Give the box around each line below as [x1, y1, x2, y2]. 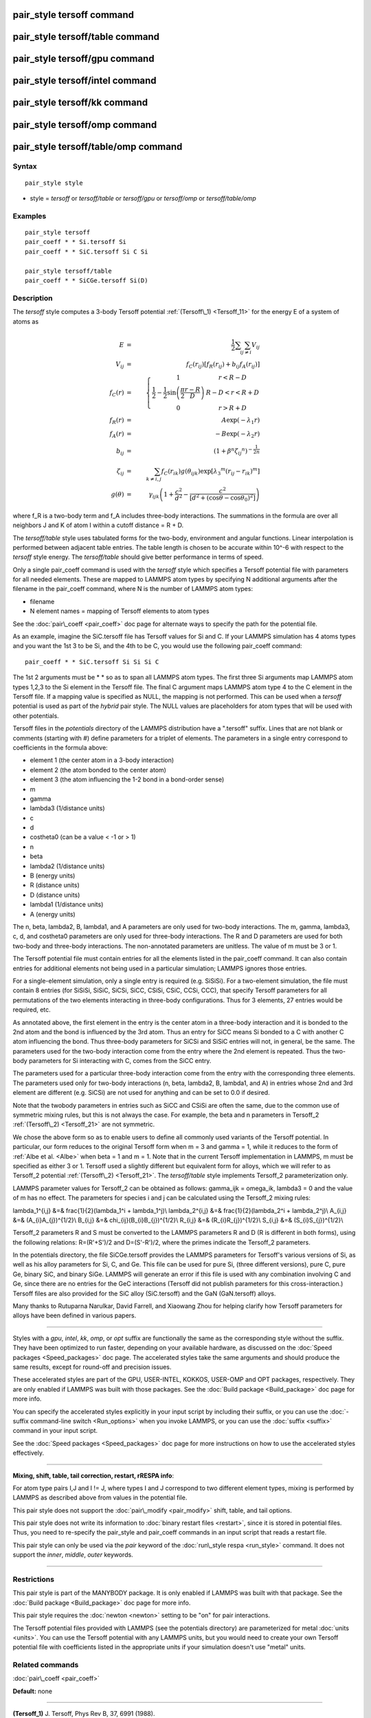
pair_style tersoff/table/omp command [12, 141, 183, 153]
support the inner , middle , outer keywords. [12, 1550, 133, 1559]
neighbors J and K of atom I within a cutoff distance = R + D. [12, 521, 184, 529]
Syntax [12, 161, 37, 171]
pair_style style [25, 179, 83, 187]
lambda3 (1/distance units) [30, 804, 106, 812]
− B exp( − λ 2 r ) [215, 430, 260, 439]
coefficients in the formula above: [12, 743, 108, 752]
